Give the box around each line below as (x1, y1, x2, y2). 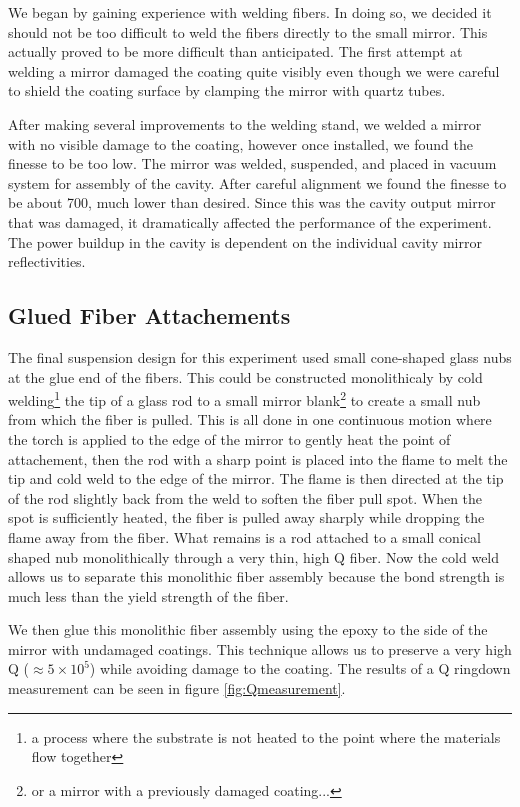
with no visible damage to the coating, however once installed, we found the (8, 133, 473, 154)
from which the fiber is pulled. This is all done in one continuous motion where (8, 409, 492, 430)
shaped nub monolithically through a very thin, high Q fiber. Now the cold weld (8, 546, 500, 567)
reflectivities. (8, 251, 86, 272)
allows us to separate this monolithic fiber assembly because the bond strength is (8, 566, 505, 587)
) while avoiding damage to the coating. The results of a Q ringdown (89, 658, 511, 679)
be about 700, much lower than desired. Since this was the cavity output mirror (8, 192, 496, 213)
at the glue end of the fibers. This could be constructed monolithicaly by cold (8, 366, 483, 387)
